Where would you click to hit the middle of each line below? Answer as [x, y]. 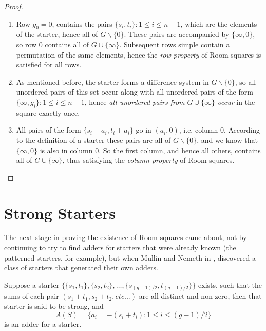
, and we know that [227, 140]
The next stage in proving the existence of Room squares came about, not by [126, 237]
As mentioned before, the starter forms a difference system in [112, 81]
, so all [245, 81]
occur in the [236, 102]
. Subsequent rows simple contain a [175, 44]
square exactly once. [48, 112]
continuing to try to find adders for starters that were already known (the [120, 247]
